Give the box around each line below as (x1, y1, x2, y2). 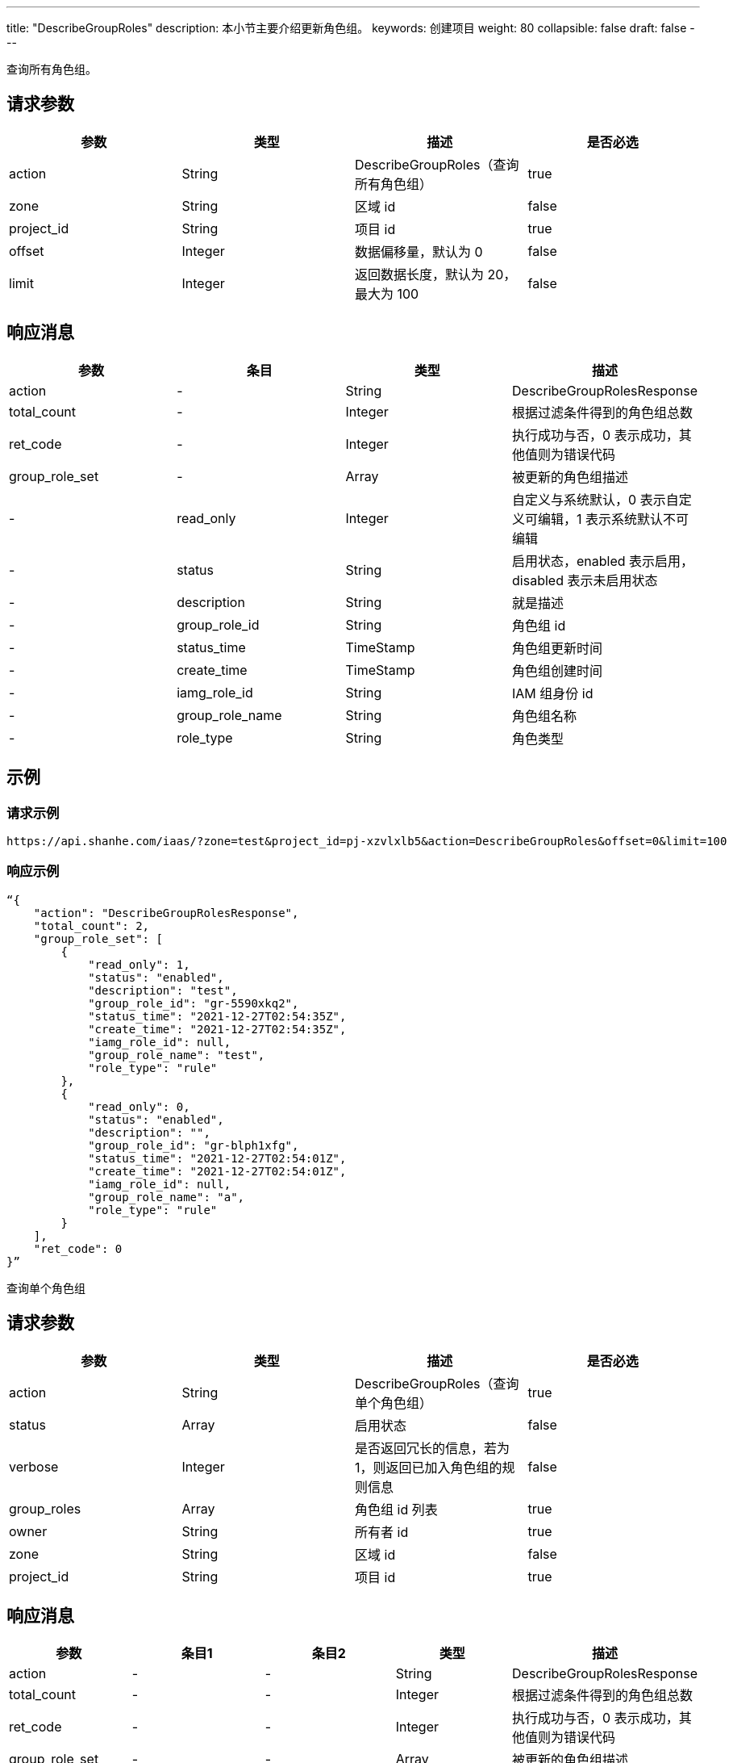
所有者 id (355, 1523, 409, 1540)
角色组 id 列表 (355, 1501, 438, 1518)
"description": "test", (88, 983, 238, 997)
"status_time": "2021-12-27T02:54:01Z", (88, 1151, 347, 1165)
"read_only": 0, (88, 1099, 190, 1113)
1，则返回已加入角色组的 (355, 1459, 502, 1476)
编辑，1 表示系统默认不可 (538, 510, 689, 527)
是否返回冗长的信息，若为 (355, 1439, 510, 1456)
